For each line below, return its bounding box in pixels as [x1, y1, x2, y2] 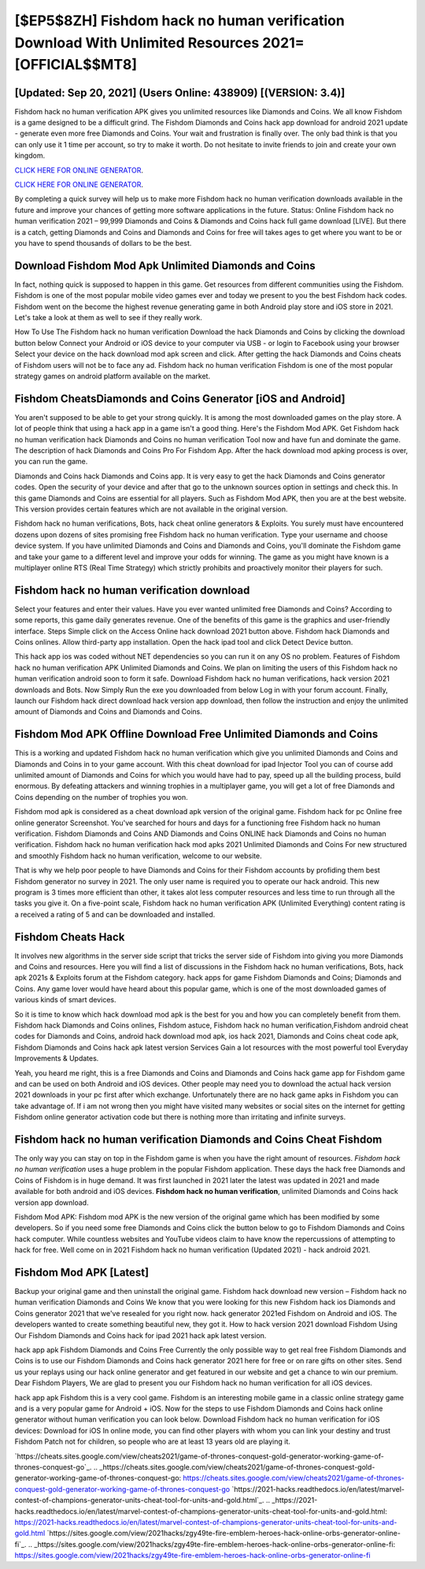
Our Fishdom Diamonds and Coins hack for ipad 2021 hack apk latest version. [14, 1330, 267, 1340]
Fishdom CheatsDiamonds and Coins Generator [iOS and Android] [14, 392, 346, 405]
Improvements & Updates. [14, 1054, 99, 1063]
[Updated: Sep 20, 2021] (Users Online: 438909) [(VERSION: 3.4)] [14, 86, 346, 99]
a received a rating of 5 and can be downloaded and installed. [14, 909, 216, 919]
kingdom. [14, 151, 46, 161]
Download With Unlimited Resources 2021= [14, 34, 305, 51]
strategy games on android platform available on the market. [14, 371, 211, 381]
